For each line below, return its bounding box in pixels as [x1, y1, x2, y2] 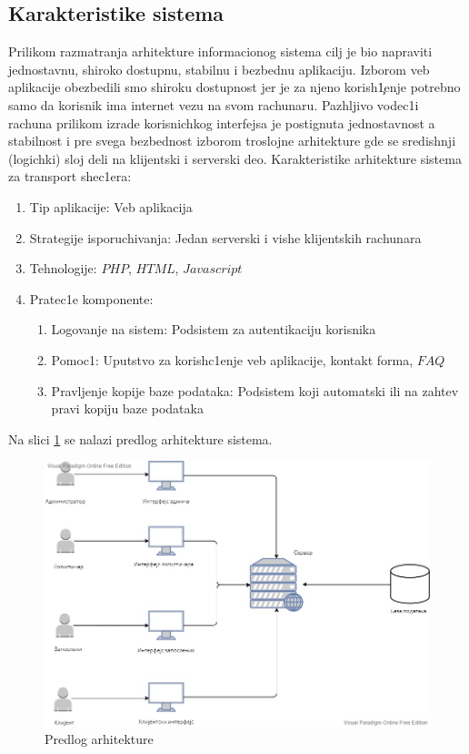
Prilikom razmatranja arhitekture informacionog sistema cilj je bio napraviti [8, 42, 433, 61]
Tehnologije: [29, 259, 97, 278]
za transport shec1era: [8, 167, 132, 186]
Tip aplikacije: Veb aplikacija [29, 197, 193, 216]
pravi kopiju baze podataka [51, 399, 204, 418]
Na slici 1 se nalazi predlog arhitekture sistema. [8, 429, 273, 448]
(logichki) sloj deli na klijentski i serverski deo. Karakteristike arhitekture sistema [8, 148, 462, 168]
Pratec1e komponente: [29, 289, 154, 308]
